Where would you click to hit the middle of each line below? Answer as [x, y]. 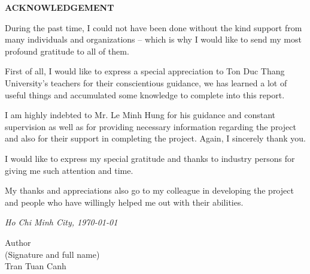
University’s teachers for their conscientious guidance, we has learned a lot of [146, 82]
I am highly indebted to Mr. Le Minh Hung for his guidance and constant [140, 115]
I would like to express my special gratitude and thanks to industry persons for [150, 158]
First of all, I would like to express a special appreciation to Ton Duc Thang [145, 71]
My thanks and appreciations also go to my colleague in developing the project [149, 190]
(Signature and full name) [52, 254]
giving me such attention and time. [69, 170]
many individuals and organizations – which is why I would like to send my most [153, 39]
